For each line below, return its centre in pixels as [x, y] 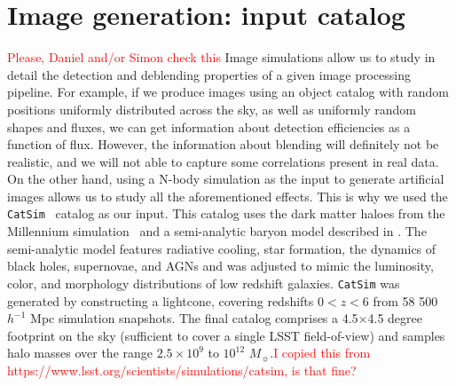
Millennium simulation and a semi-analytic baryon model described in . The [217, 231]
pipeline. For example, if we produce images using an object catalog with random [228, 92]
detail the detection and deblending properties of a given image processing [209, 74]
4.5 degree [395, 318]
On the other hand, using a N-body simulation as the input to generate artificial [226, 179]
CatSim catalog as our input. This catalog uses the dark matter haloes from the [226, 213]
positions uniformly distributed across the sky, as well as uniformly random [212, 109]
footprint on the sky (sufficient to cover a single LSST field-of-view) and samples [226, 335]
